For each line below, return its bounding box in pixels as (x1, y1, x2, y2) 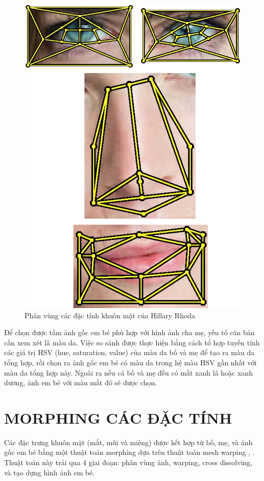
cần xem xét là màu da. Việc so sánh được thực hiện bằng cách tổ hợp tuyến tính (4, 337, 260, 347)
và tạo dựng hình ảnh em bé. (4, 467, 95, 477)
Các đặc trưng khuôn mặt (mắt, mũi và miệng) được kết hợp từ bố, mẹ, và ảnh (4, 436, 253, 447)
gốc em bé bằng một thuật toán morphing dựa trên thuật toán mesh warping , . (4, 447, 255, 457)
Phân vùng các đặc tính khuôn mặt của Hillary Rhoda (25, 310, 196, 320)
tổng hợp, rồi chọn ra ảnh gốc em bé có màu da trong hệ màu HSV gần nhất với (4, 357, 257, 367)
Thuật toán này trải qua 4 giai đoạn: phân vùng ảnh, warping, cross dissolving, (4, 457, 253, 467)
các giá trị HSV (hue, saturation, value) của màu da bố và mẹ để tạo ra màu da (4, 347, 255, 358)
